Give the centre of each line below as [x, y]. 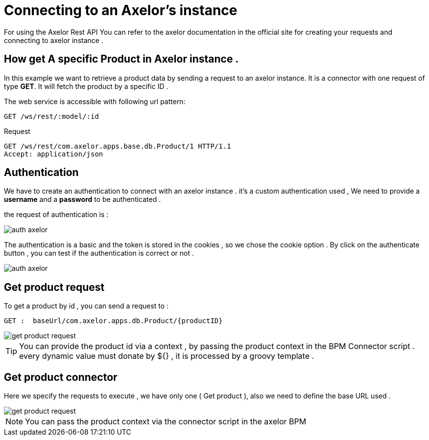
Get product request [54, 287]
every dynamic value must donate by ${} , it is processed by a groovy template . [167, 356]
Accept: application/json [54, 154]
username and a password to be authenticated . [83, 199]
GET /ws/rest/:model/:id [51, 116]
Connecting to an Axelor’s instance [121, 10]
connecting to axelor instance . [54, 40]
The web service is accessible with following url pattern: [95, 101]
